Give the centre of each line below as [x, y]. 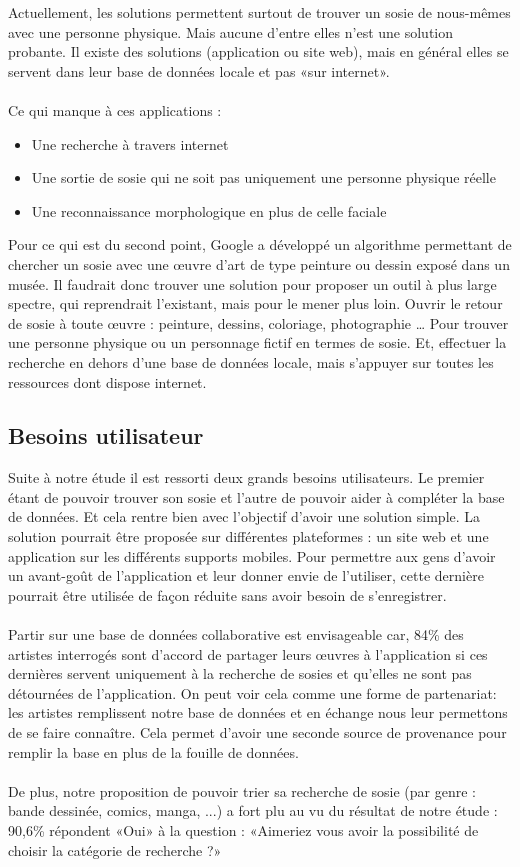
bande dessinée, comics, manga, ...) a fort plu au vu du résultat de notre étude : [253, 810]
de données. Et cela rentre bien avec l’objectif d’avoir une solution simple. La [244, 516]
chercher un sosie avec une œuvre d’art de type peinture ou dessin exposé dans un [259, 263]
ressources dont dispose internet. [107, 381]
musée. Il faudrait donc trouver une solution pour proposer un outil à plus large [252, 283]
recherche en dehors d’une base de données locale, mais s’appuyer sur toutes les [251, 361]
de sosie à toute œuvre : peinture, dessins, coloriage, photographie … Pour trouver [258, 322]
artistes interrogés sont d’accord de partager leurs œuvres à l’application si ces [248, 653]
